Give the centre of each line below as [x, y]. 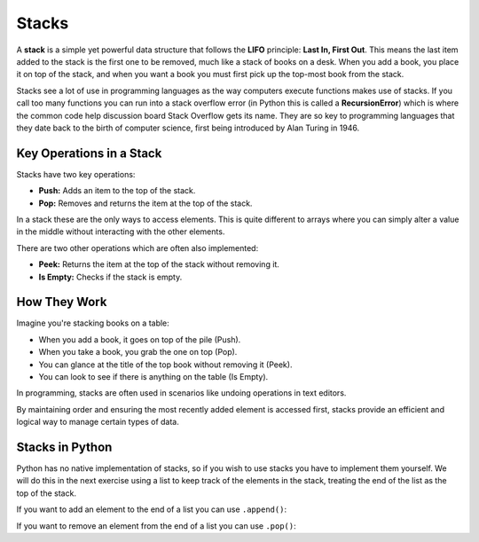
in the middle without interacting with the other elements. [121, 232]
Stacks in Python [64, 447]
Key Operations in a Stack [89, 153]
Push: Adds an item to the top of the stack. [117, 191]
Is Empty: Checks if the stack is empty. [110, 277]
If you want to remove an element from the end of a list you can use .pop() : [156, 526]
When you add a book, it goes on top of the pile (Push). [140, 339]
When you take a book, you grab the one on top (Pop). [138, 352]
